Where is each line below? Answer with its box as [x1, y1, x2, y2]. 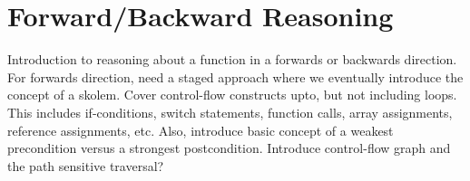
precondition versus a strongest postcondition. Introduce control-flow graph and [7, 138, 451, 157]
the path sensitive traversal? [7, 156, 164, 175]
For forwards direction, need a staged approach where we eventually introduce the [7, 67, 464, 86]
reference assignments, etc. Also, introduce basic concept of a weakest [7, 120, 394, 139]
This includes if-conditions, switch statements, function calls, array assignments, [7, 102, 453, 121]
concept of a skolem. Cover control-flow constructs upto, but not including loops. [7, 85, 457, 104]
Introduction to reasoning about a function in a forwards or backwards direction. [7, 50, 457, 69]
